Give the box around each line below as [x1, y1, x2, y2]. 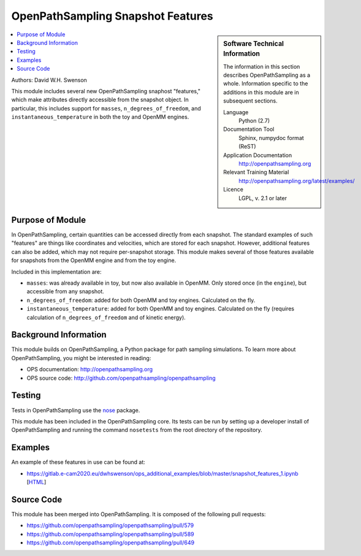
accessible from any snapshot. [26, 288, 104, 295]
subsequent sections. [223, 97, 278, 104]
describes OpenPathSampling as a [223, 71, 311, 79]
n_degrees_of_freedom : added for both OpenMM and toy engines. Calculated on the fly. [26, 296, 256, 304]
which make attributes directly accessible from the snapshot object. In [11, 96, 189, 104]
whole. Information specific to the [223, 80, 308, 87]
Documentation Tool [223, 126, 275, 133]
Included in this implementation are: [11, 268, 102, 276]
